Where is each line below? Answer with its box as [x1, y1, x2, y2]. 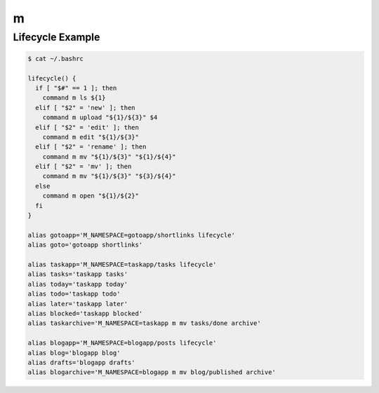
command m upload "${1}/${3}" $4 [42, 113, 158, 122]
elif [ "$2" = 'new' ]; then [35, 104, 136, 111]
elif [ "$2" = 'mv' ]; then [35, 163, 132, 171]
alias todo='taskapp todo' [27, 290, 121, 298]
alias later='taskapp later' [27, 300, 128, 308]
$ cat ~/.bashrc [27, 55, 84, 62]
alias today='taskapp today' [27, 280, 128, 288]
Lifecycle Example [13, 31, 100, 43]
